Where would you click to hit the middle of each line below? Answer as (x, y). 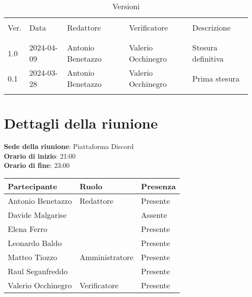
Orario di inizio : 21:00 (40, 156)
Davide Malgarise (37, 214)
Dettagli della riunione (81, 123)
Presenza (158, 186)
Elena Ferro (28, 229)
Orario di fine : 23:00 (37, 165)
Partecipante (32, 186)
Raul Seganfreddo (38, 271)
